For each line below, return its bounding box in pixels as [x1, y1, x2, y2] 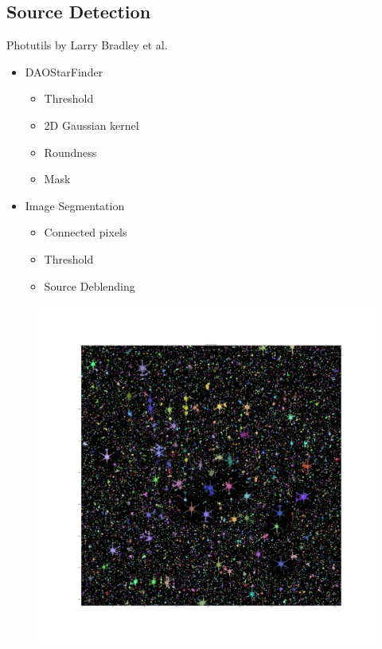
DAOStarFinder [25, 63, 103, 80]
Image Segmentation [25, 197, 125, 213]
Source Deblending [44, 277, 135, 294]
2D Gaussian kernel [44, 116, 139, 133]
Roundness [44, 143, 97, 160]
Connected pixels [44, 224, 127, 240]
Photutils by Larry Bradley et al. [6, 37, 168, 53]
